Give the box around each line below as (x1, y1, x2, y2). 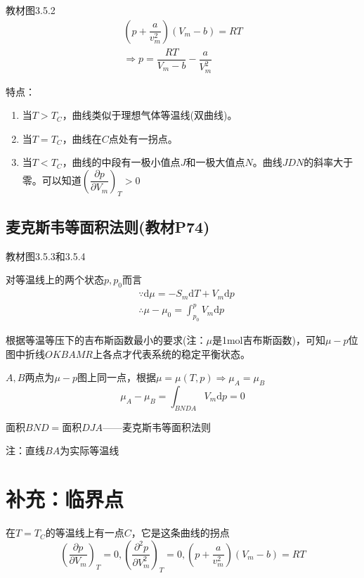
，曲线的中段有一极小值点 (62, 155, 181, 169)
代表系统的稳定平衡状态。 (131, 346, 250, 361)
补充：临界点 (6, 484, 124, 513)
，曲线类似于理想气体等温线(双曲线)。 (62, 108, 238, 122)
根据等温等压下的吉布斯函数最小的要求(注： (6, 333, 207, 347)
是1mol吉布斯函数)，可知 (212, 333, 325, 347)
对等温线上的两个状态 (6, 272, 104, 287)
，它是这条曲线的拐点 (131, 525, 230, 540)
